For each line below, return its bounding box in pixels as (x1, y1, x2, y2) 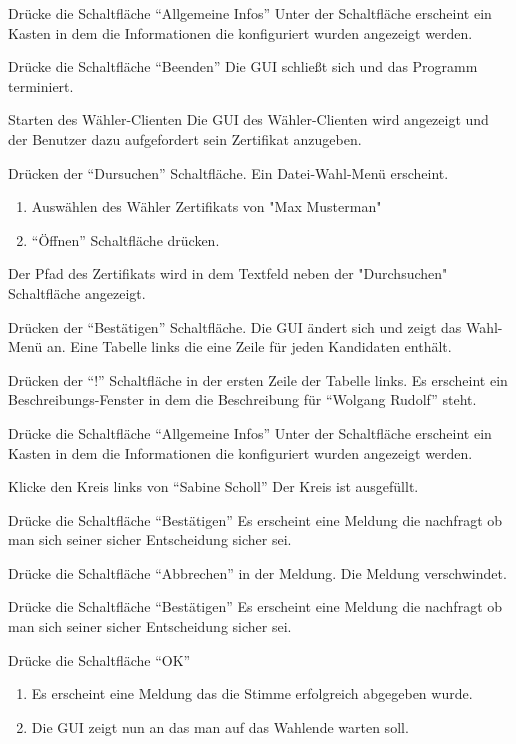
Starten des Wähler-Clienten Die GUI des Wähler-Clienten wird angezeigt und (8, 109, 489, 130)
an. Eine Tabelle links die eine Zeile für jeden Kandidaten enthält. (46, 336, 452, 357)
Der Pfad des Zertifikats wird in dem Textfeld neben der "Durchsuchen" (8, 263, 448, 284)
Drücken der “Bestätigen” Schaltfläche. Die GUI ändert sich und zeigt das (8, 316, 462, 337)
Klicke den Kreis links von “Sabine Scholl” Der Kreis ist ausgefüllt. (8, 476, 419, 497)
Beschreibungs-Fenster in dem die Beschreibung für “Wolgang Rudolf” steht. (8, 389, 477, 410)
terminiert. (8, 75, 74, 96)
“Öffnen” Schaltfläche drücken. (31, 229, 220, 250)
